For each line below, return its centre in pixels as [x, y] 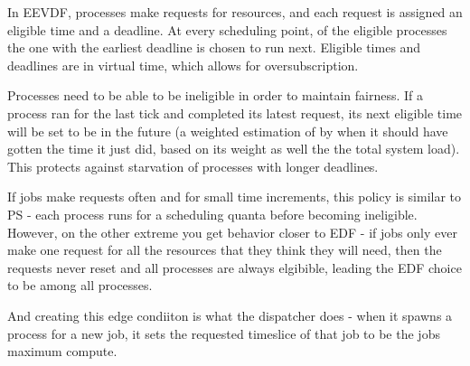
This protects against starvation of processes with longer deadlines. [193, 166]
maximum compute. [62, 351]
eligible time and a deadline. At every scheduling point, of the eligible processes [227, 29]
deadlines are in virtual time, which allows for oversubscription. [183, 65]
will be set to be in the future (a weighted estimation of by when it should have [228, 131]
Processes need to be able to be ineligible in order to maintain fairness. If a [215, 95]
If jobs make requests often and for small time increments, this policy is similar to [235, 197]
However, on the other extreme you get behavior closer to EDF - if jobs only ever [232, 232]
